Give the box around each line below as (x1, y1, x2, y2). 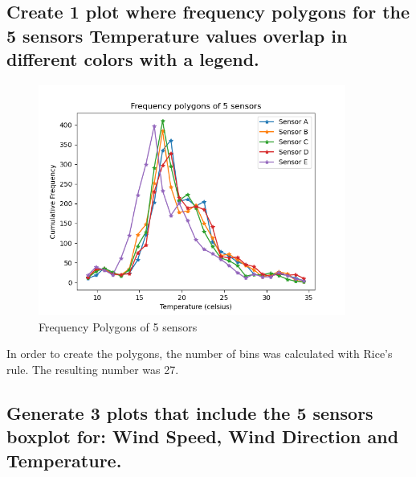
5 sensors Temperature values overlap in (6, 23, 348, 47)
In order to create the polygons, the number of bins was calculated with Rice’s (6, 345, 393, 362)
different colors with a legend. (6, 47, 259, 72)
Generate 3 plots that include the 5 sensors (6, 400, 373, 425)
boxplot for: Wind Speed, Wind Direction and (6, 424, 399, 449)
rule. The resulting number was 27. (6, 360, 179, 377)
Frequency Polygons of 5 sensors (39, 318, 198, 335)
